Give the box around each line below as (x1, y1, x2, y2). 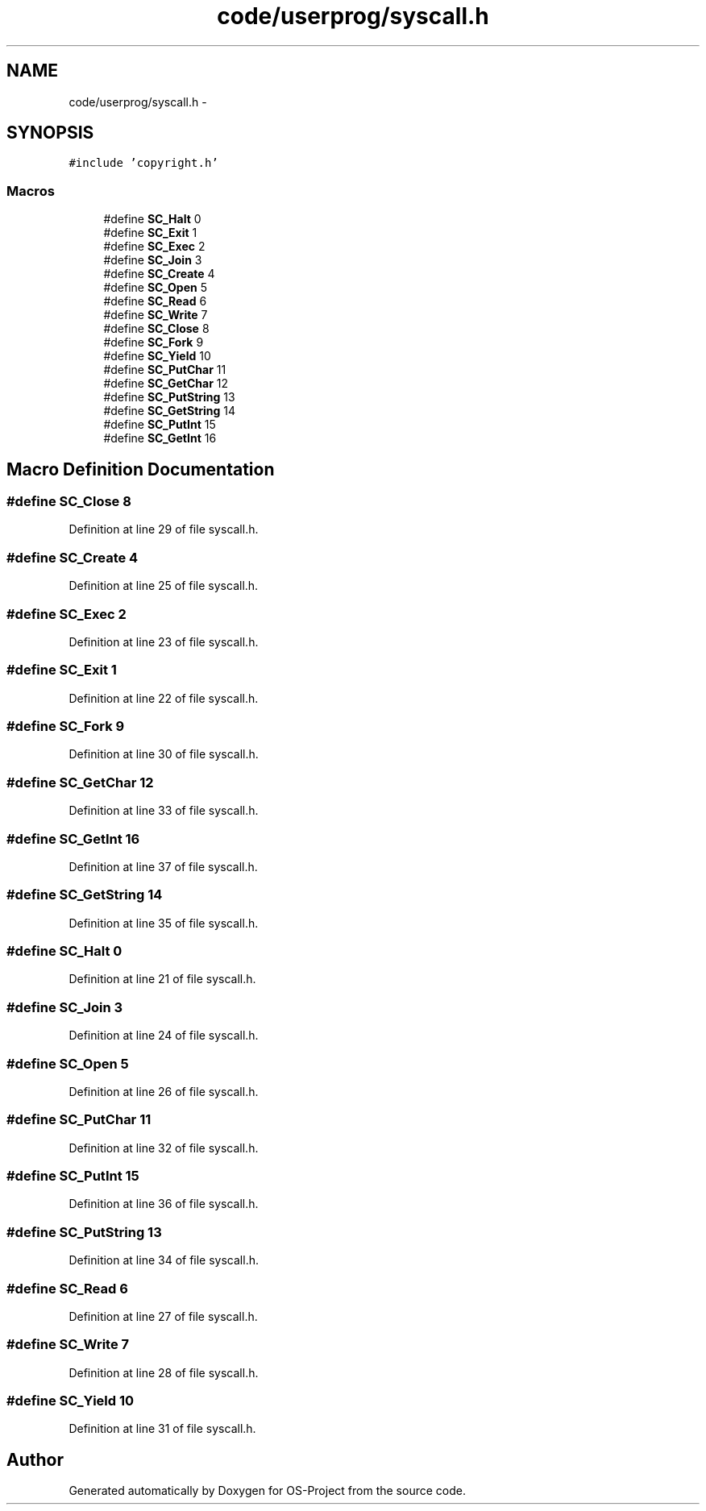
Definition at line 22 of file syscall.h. (69, 691, 259, 705)
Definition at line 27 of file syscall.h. (69, 1309, 258, 1323)
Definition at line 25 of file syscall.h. (69, 579, 259, 593)
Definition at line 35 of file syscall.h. (69, 915, 259, 930)
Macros (6, 182, 55, 199)
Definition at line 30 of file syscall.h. (69, 747, 259, 762)
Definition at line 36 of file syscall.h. (69, 1197, 259, 1211)
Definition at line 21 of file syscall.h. (69, 972, 256, 986)
